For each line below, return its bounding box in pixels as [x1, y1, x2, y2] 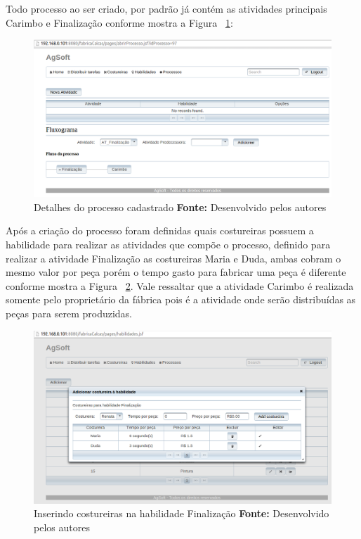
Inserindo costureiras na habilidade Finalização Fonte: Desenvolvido [34, 506, 329, 521]
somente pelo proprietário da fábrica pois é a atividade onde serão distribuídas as [6, 292, 356, 307]
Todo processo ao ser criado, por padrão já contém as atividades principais [6, 1, 327, 15]
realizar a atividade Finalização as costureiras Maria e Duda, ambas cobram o [6, 251, 341, 265]
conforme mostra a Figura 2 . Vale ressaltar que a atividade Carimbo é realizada [6, 278, 354, 293]
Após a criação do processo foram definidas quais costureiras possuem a [6, 223, 314, 238]
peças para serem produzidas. [6, 305, 133, 320]
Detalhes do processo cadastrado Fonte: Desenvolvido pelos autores [34, 199, 327, 214]
